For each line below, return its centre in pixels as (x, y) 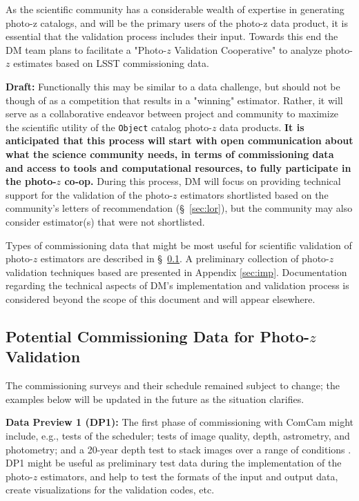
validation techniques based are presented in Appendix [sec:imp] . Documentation (176, 272)
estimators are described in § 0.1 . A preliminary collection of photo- (185, 258)
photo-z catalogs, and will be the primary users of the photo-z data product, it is (177, 22)
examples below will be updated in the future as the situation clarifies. (155, 399)
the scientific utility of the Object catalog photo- (109, 127)
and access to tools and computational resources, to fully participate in (178, 167)
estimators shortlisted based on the (254, 194)
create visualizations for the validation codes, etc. (110, 490)
